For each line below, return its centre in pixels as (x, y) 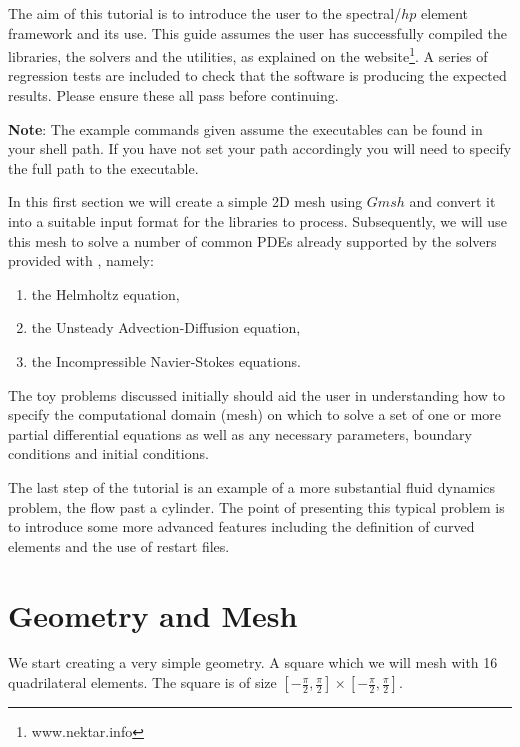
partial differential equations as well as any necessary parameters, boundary (240, 433)
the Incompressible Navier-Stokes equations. (166, 360)
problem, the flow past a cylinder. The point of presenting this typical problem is (256, 506)
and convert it (452, 201)
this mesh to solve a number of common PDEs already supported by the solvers (252, 240)
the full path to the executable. (103, 167)
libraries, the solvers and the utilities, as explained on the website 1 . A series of (248, 54)
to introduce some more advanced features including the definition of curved (241, 526)
